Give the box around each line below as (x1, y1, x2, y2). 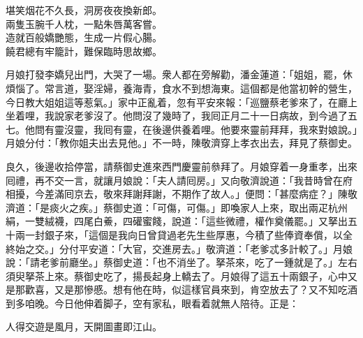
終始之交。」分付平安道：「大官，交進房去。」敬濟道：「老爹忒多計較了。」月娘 (6, 241, 353, 256)
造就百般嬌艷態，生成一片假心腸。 (6, 30, 162, 45)
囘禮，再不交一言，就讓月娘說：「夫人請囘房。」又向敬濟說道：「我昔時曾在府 (6, 172, 353, 187)
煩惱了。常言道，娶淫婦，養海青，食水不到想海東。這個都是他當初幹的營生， (6, 80, 357, 95)
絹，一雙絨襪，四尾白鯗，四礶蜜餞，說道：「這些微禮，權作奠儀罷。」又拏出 (6, 214, 348, 228)
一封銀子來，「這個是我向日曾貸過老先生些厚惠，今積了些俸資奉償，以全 (24, 227, 353, 242)
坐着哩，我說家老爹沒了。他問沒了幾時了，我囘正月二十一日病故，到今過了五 (6, 108, 357, 123)
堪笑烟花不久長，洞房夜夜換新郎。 (6, 3, 162, 17)
